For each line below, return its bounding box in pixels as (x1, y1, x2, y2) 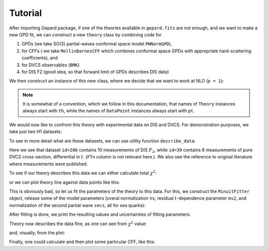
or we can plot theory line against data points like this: (9, 179, 120, 185)
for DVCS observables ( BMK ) (21, 62, 80, 68)
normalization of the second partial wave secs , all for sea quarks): (9, 202, 145, 208)
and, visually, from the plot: (9, 230, 65, 236)
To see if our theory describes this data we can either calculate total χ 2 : (9, 169, 157, 176)
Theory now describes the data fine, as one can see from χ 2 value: (9, 220, 147, 227)
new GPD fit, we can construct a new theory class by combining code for (9, 31, 162, 37)
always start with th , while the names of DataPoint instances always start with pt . (22, 108, 195, 114)
